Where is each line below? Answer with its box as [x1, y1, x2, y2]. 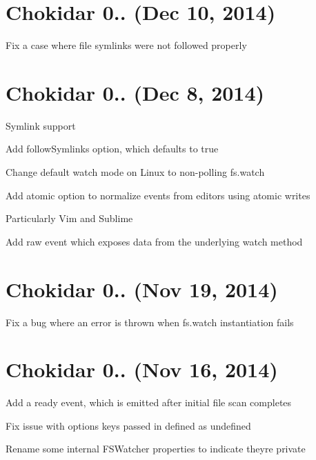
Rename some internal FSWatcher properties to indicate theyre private [6, 441, 306, 456]
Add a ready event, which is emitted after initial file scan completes [6, 395, 292, 410]
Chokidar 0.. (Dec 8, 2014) [6, 78, 265, 106]
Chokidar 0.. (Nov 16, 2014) [6, 355, 278, 383]
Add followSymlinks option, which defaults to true [6, 141, 219, 156]
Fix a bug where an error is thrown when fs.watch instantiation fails [6, 314, 294, 329]
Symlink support [6, 118, 76, 132]
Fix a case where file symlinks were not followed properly [6, 38, 247, 52]
